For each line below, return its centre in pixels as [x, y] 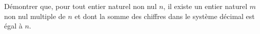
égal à [13, 26]
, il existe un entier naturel [205, 6]
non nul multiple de [35, 16]
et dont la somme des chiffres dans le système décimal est [165, 16]
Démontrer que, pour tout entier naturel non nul [81, 6]
